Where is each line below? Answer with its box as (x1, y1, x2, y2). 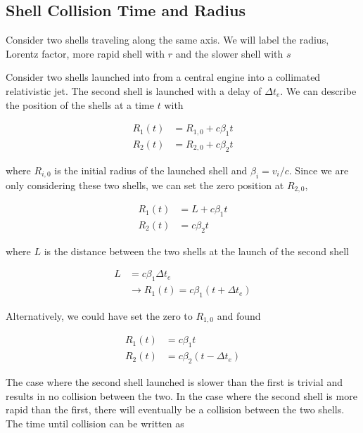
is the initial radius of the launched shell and (54, 162, 248, 177)
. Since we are (288, 162, 349, 177)
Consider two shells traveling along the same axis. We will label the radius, (6, 32, 329, 47)
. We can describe (280, 83, 357, 98)
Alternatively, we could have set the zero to (6, 308, 193, 323)
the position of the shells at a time (6, 97, 154, 112)
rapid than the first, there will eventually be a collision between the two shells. (6, 402, 345, 417)
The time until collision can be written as (6, 415, 184, 430)
